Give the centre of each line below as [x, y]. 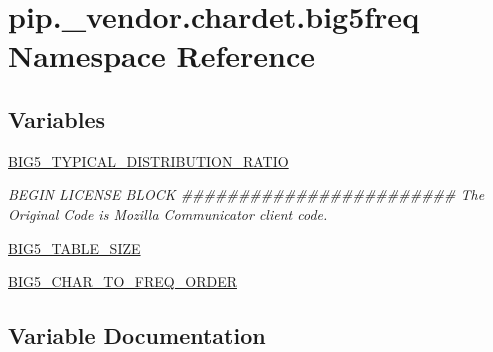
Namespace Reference [161, 55]
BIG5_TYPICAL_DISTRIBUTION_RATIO [148, 160]
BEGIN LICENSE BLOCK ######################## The [246, 194]
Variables [57, 118]
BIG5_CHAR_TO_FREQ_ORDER [122, 281]
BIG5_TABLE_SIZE [74, 247]
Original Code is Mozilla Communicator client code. [168, 213]
